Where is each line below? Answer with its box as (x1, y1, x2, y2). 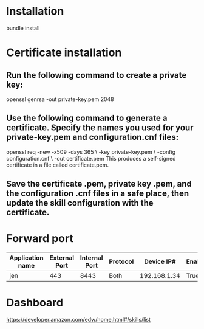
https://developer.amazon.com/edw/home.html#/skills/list (6, 316, 151, 324)
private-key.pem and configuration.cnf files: (6, 132, 179, 142)
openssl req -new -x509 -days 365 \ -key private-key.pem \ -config (6, 148, 176, 156)
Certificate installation (6, 46, 122, 60)
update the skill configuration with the (6, 198, 154, 208)
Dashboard (6, 296, 64, 310)
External (49, 254, 75, 262)
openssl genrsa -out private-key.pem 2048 (6, 95, 114, 103)
